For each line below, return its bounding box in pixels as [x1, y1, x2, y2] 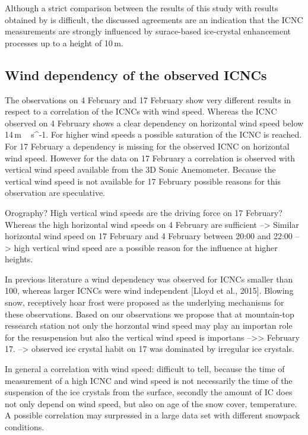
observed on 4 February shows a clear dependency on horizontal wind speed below [5, 116, 304, 129]
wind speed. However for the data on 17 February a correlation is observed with [5, 151, 296, 164]
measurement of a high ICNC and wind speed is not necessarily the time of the [5, 374, 293, 386]
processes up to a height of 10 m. [5, 36, 123, 49]
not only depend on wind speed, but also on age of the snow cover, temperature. [5, 397, 297, 409]
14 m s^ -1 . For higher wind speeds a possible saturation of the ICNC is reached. [5, 128, 302, 141]
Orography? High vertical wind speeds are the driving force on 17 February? [5, 206, 282, 218]
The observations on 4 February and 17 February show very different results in [5, 93, 291, 106]
